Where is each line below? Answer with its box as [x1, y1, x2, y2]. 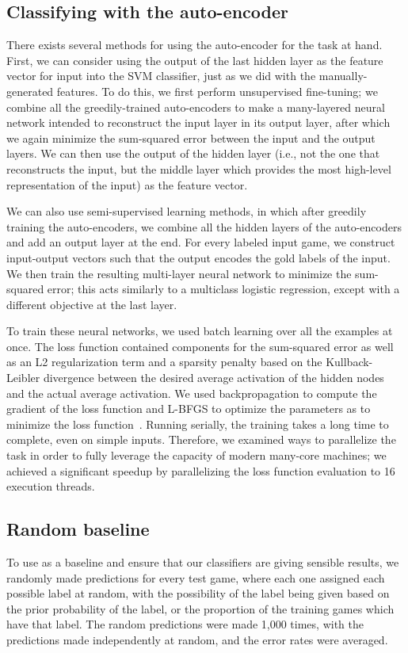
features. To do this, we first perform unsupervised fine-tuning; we [56, 82, 378, 99]
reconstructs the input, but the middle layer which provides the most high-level [6, 160, 391, 177]
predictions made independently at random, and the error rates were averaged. [6, 632, 388, 647]
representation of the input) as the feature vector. [6, 176, 248, 193]
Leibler [6, 369, 40, 386]
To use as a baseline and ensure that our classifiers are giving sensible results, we [6, 554, 399, 571]
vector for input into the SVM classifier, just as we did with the [6, 67, 316, 84]
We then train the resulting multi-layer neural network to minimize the [6, 265, 352, 281]
